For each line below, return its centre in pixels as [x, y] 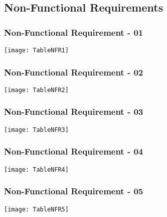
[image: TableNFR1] [36, 50]
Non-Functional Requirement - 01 [74, 32]
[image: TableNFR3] [36, 130]
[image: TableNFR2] [36, 90]
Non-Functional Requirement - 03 [74, 112]
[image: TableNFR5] [36, 209]
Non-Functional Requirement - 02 [74, 72]
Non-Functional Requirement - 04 [74, 151]
